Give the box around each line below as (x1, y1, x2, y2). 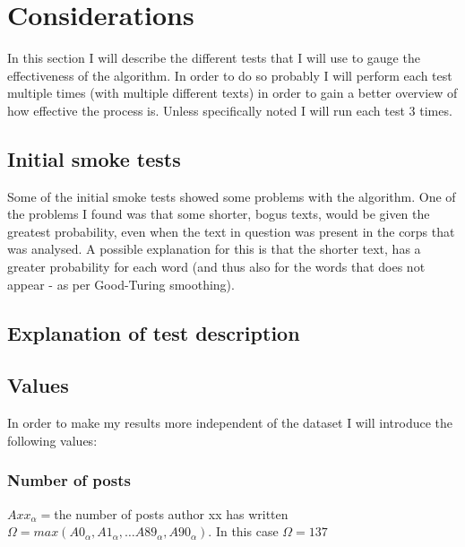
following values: (7, 430, 98, 449)
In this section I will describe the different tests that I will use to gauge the (7, 48, 420, 67)
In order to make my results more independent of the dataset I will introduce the (7, 413, 453, 432)
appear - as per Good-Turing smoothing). (7, 274, 235, 293)
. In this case (208, 522, 279, 541)
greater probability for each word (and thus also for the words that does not (7, 257, 426, 276)
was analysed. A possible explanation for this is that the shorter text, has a (7, 239, 421, 258)
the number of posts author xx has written (54, 504, 288, 523)
